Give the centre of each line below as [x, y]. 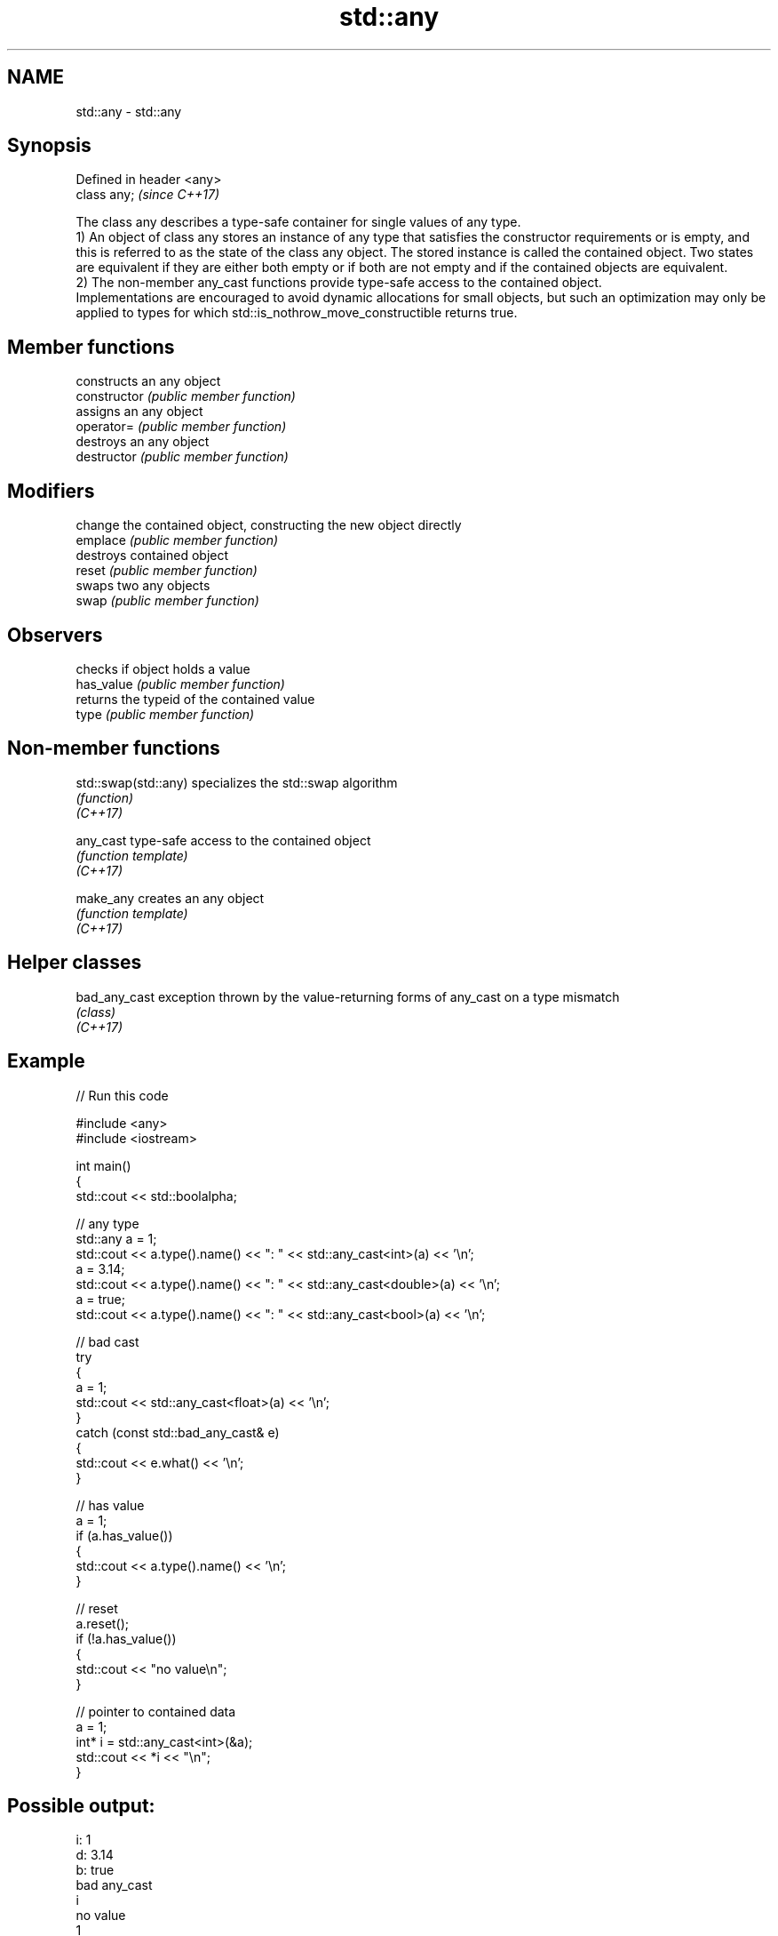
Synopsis [49, 146]
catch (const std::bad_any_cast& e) [178, 1432]
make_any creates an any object [170, 898]
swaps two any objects [143, 586]
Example [46, 1061]
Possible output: [81, 1805]
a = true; [100, 1299]
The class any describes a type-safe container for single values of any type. [298, 222]
